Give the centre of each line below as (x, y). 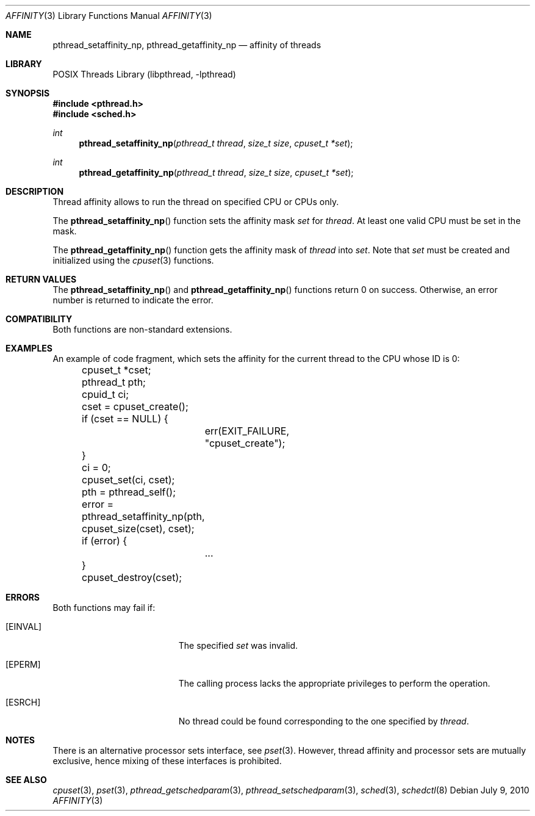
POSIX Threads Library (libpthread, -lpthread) (144, 74)
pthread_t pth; (114, 382)
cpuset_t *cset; (117, 370)
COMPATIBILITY (39, 319)
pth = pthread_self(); (129, 492)
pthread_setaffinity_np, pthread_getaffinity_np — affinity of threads (187, 45)
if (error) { (105, 541)
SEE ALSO (26, 780)
